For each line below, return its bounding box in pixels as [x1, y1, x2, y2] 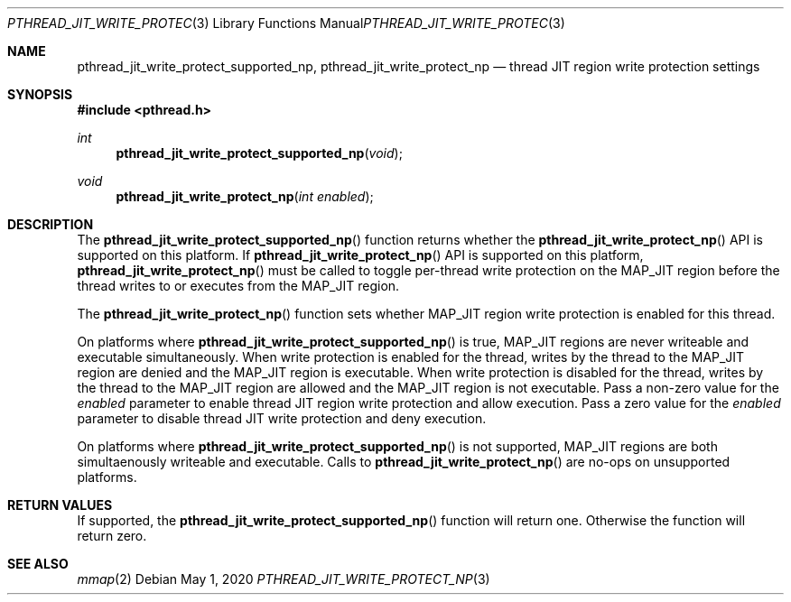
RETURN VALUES [7, 497, 113, 513]
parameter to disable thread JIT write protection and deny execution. [77, 411, 487, 426]
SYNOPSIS [7, 87, 73, 102]
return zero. [77, 528, 147, 543]
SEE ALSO [7, 556, 69, 571]
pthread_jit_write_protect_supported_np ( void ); [116, 145, 403, 161]
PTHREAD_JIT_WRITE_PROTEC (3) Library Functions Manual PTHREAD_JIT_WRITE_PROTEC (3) [7, 15, 565, 31]
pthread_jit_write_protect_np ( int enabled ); [116, 189, 374, 204]
